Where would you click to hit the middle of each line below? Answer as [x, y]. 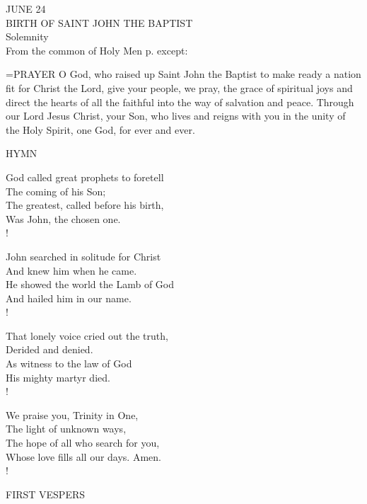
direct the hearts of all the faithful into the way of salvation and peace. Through [180, 102]
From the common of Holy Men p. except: [97, 50]
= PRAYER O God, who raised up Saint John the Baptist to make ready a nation [183, 74]
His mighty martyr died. [58, 377]
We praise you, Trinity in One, [72, 414]
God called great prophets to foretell [85, 177]
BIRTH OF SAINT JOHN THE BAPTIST [99, 22]
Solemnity [27, 36]
